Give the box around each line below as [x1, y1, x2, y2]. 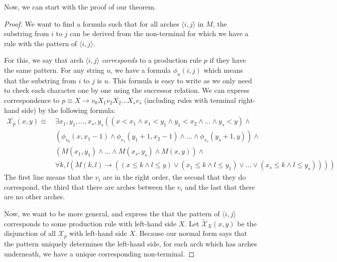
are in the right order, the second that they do [103, 172, 246, 182]
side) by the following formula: [22, 104, 116, 115]
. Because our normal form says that [135, 228, 248, 238]
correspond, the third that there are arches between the [4, 181, 175, 192]
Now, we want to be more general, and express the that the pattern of [4, 208, 220, 219]
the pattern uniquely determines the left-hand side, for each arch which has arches [4, 238, 257, 248]
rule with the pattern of [4, 38, 77, 48]
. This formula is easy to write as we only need [108, 75, 252, 85]
